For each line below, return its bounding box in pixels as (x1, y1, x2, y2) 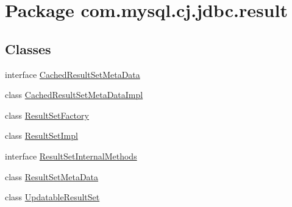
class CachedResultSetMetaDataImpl (5, 88, 143, 101)
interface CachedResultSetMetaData (5, 68, 140, 80)
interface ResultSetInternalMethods (5, 149, 137, 162)
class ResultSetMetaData (5, 170, 99, 183)
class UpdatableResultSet (5, 191, 100, 203)
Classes (5, 39, 51, 58)
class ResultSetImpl (5, 129, 78, 142)
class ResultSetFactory (5, 108, 89, 121)
